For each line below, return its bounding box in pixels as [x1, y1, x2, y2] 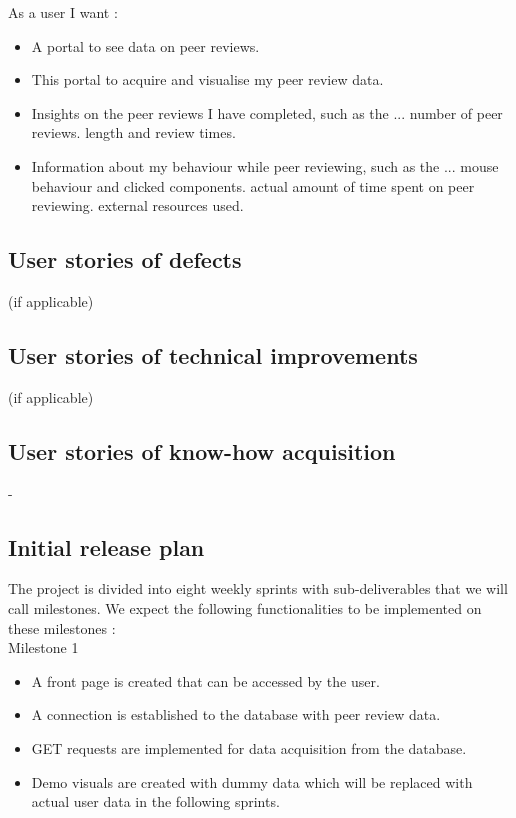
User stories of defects [8, 244, 242, 275]
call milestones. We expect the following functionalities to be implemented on [8, 597, 482, 618]
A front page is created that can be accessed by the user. [31, 670, 380, 691]
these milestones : [8, 617, 116, 638]
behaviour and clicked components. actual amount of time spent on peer [31, 175, 475, 196]
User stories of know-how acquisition [8, 435, 396, 466]
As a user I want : [8, 2, 118, 22]
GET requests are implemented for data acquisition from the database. [31, 737, 467, 758]
